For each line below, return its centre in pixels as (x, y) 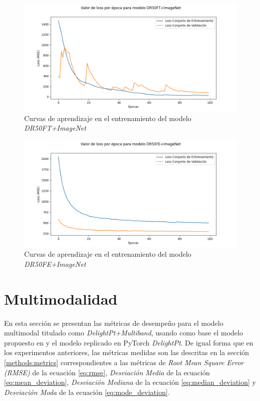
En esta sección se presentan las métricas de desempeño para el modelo (114, 323)
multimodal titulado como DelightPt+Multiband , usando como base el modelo (124, 333)
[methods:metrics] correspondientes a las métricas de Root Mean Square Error (124, 362)
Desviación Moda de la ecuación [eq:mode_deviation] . (87, 392)
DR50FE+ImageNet (55, 264)
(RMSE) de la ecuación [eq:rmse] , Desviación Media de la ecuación (107, 372)
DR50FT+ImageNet (55, 128)
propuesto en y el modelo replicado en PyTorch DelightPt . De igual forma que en (129, 342)
